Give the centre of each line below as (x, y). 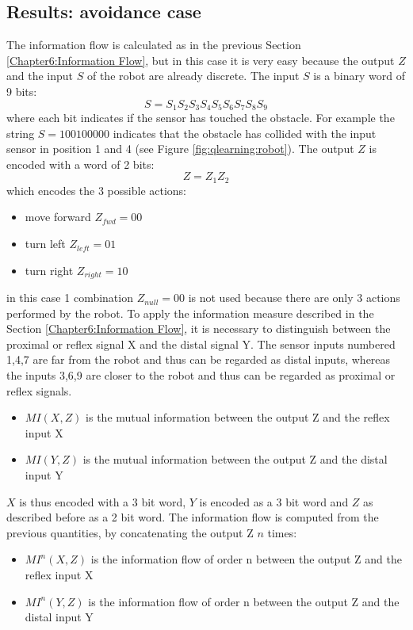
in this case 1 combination (70, 298)
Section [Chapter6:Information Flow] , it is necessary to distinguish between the (199, 328)
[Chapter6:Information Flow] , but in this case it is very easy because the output (201, 60)
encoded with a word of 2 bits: (80, 164)
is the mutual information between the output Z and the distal (235, 459)
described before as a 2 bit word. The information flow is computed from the (193, 517)
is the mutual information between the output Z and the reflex (238, 417)
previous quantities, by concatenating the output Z (130, 532)
